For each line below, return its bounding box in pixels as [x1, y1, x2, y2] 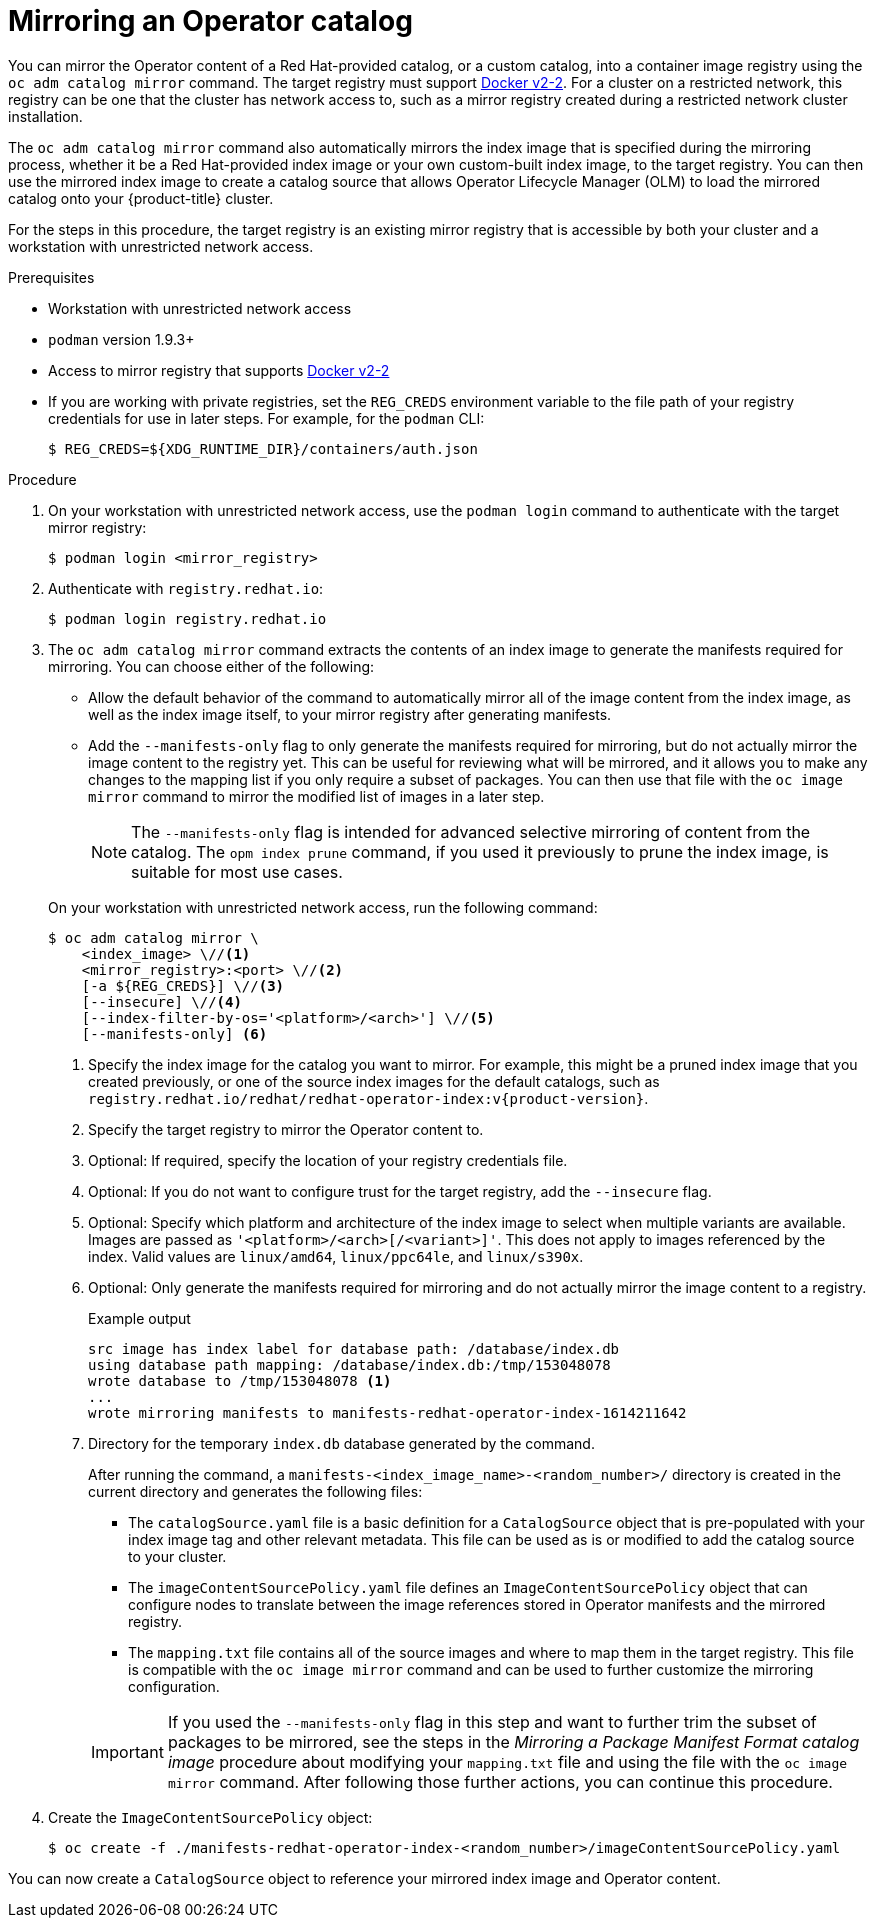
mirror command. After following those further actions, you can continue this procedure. [167, 1771, 833, 1792]
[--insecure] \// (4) [81, 993, 242, 1010]
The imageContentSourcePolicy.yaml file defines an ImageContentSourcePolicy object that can [128, 1578, 808, 1596]
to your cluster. [128, 1547, 227, 1565]
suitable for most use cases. [131, 861, 343, 882]
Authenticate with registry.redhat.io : [48, 579, 324, 597]
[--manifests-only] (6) [81, 1025, 268, 1042]
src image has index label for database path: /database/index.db [88, 1340, 620, 1357]
